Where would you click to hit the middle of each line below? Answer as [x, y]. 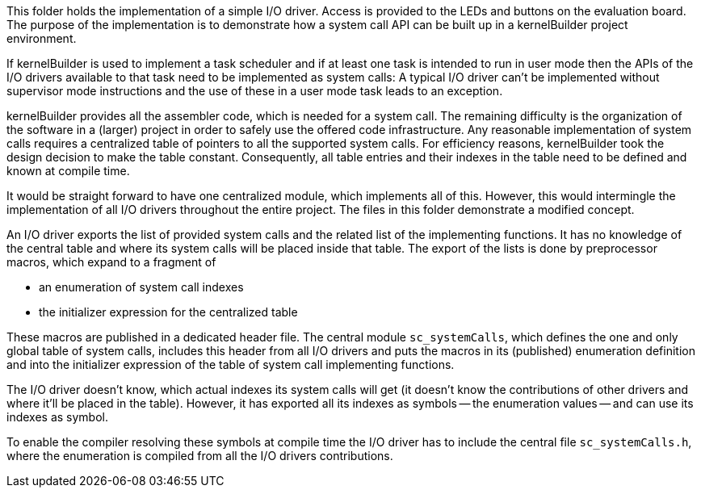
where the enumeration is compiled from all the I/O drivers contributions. [200, 456]
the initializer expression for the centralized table [168, 312]
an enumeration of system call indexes [141, 287]
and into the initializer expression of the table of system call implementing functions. [231, 364]
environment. [42, 38]
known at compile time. [68, 171]
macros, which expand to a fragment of [111, 262]
